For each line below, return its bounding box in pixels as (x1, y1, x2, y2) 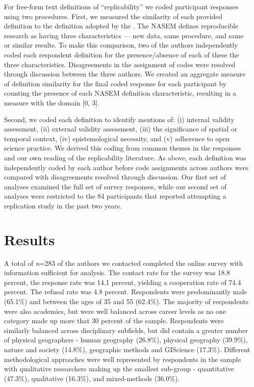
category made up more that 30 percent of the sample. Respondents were (4, 315, 224, 326)
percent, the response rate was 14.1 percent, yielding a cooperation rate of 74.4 (4, 277, 241, 287)
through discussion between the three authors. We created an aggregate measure (4, 69, 246, 79)
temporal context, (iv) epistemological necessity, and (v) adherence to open (4, 133, 230, 143)
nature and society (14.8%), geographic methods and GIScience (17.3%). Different (4, 344, 251, 354)
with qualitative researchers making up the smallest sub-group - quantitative (4, 363, 234, 374)
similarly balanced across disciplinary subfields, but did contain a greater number (4, 325, 248, 335)
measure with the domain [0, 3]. (4, 97, 100, 107)
